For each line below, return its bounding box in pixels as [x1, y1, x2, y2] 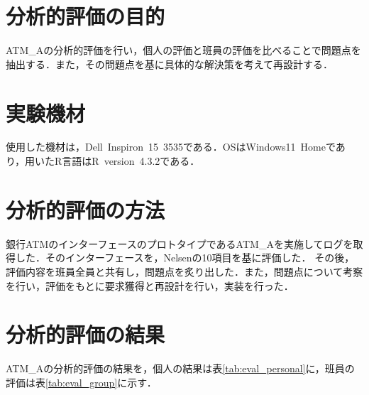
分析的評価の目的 [6, 1, 165, 31]
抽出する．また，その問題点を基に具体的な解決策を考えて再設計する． [6, 56, 334, 71]
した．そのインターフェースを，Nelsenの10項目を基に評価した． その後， [15, 250, 355, 265]
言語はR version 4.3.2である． [62, 153, 200, 168]
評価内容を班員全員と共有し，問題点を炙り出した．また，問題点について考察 [6, 264, 363, 278]
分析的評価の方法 [6, 195, 165, 224]
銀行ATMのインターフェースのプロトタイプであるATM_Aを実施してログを [6, 236, 353, 251]
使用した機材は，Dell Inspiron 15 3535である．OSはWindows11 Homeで [6, 139, 336, 154]
